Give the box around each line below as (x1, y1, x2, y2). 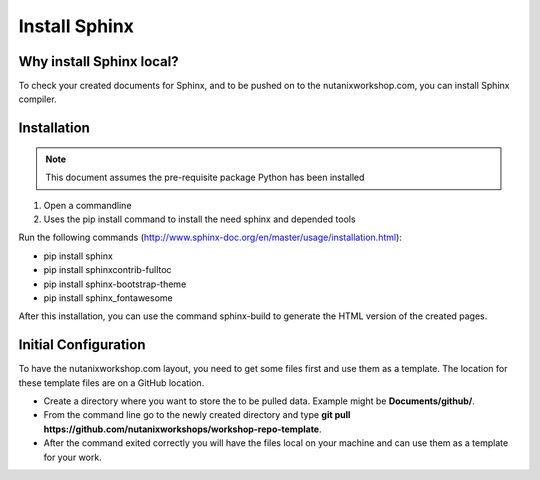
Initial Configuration (18, 336, 146, 354)
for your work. (43, 451, 102, 463)
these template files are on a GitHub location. (18, 376, 205, 389)
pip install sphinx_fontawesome (43, 291, 174, 304)
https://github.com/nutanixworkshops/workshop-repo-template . (43, 423, 322, 435)
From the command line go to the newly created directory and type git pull (43, 409, 351, 421)
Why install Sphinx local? (18, 53, 179, 70)
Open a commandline (43, 199, 132, 211)
